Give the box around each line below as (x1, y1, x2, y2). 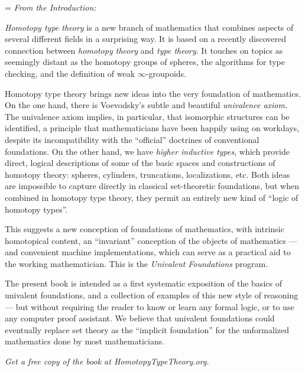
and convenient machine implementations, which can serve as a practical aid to (5, 246, 291, 258)
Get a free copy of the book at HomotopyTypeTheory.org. (5, 355, 209, 367)
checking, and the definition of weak (5, 67, 135, 79)
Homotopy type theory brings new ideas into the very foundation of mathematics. (5, 87, 301, 99)
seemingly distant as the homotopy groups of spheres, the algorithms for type (5, 56, 285, 68)
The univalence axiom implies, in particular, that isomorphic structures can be (5, 110, 290, 122)
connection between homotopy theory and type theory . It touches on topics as (5, 44, 283, 56)
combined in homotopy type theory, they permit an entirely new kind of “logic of (5, 191, 298, 203)
